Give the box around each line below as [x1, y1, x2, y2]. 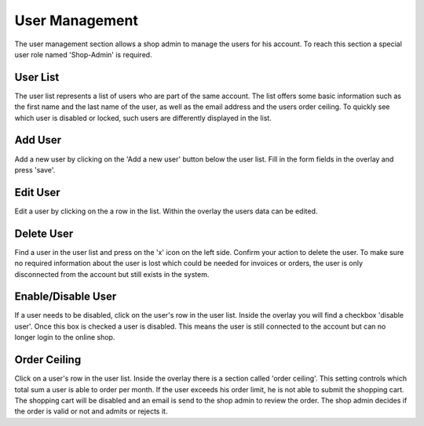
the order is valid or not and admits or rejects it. [14, 406, 168, 416]
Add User [14, 133, 62, 147]
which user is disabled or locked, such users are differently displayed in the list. [14, 113, 272, 122]
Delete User [14, 227, 74, 240]
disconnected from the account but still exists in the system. [14, 269, 210, 279]
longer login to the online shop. [14, 333, 115, 342]
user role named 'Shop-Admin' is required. [14, 49, 152, 59]
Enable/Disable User [14, 290, 117, 304]
